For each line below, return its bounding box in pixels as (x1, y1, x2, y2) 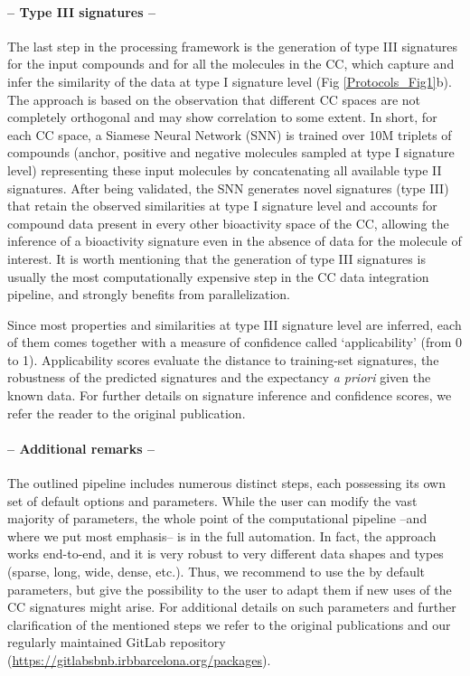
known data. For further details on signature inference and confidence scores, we (7, 386, 452, 405)
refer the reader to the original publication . (7, 403, 246, 422)
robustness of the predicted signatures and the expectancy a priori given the (7, 368, 431, 387)
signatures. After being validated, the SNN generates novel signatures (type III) (7, 178, 449, 197)
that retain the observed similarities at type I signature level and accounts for (7, 196, 437, 215)
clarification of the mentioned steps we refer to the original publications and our (7, 615, 451, 634)
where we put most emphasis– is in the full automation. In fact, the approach (7, 526, 437, 545)
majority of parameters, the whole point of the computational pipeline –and (7, 509, 428, 528)
